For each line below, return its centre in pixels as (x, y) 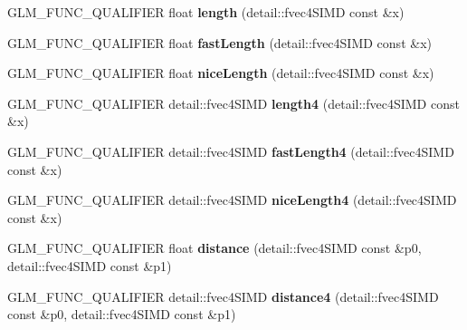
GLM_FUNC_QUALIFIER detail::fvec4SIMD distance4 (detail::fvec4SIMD (223, 296)
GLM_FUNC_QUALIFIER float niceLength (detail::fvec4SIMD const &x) (221, 73)
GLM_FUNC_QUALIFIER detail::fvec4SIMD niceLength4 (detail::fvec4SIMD (232, 200)
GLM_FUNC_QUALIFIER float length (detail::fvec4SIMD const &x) (206, 12)
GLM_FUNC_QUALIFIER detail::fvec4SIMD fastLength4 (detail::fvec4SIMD (231, 151)
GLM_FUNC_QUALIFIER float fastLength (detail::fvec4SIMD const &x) (219, 42)
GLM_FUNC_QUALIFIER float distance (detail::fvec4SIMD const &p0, (214, 248)
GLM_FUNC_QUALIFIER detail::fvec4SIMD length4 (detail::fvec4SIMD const (233, 103)
